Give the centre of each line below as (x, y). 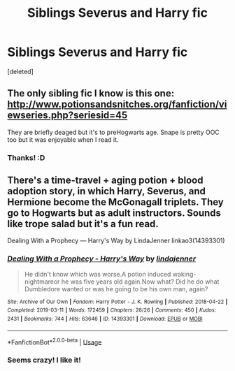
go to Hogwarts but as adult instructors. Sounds (114, 213)
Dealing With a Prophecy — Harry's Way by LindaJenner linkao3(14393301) (116, 241)
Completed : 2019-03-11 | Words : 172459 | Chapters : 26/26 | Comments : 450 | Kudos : (112, 310)
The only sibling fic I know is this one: (91, 93)
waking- (184, 274)
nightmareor (42, 282)
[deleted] (20, 71)
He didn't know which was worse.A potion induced (98, 274)
